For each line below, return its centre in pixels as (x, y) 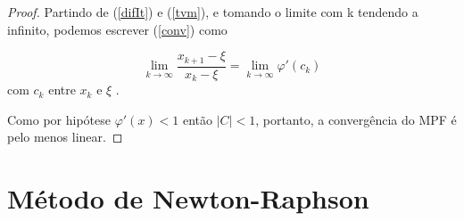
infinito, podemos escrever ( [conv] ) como (117, 29)
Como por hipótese (59, 119)
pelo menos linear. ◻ (65, 137)
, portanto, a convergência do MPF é (356, 119)
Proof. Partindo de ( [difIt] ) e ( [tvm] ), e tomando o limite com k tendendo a (213, 12)
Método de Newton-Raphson (188, 198)
